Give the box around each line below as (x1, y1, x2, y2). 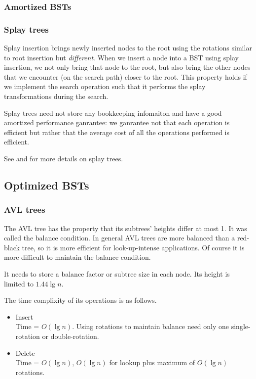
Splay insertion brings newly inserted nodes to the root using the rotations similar (4, 43, 252, 53)
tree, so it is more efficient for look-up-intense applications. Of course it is (22, 242, 245, 252)
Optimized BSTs (4, 177, 89, 192)
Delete (15, 347, 35, 358)
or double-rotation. (42, 331, 99, 341)
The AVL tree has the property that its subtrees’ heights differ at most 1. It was (4, 223, 247, 233)
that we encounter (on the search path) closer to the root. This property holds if (4, 71, 247, 82)
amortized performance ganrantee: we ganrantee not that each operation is (4, 117, 230, 128)
